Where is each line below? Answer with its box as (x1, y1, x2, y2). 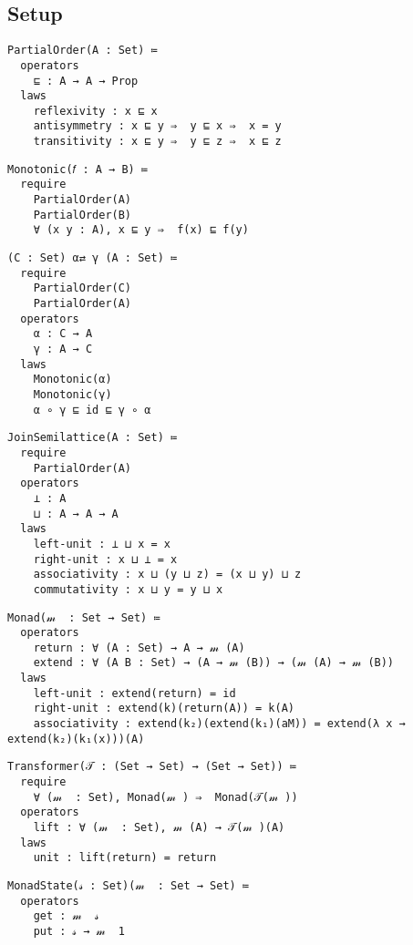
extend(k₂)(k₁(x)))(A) (7, 732, 145, 745)
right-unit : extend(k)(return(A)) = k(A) (33, 702, 294, 715)
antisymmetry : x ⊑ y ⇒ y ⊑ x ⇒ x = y (33, 119, 282, 133)
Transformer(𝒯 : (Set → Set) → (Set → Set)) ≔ (7, 760, 296, 774)
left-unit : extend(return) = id (33, 686, 236, 700)
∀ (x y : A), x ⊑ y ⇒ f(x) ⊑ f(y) (33, 223, 249, 237)
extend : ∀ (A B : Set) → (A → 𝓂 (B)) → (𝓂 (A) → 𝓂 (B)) (33, 656, 395, 670)
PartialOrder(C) (33, 282, 132, 295)
